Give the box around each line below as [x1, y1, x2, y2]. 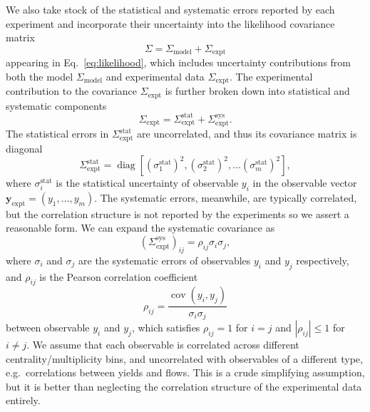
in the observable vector [252, 175, 357, 190]
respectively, [296, 252, 349, 267]
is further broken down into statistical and [165, 83, 350, 98]
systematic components [6, 98, 107, 113]
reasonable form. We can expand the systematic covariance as [6, 220, 275, 235]
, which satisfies [131, 319, 200, 334]
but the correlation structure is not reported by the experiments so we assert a [6, 206, 349, 221]
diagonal [6, 140, 43, 155]
